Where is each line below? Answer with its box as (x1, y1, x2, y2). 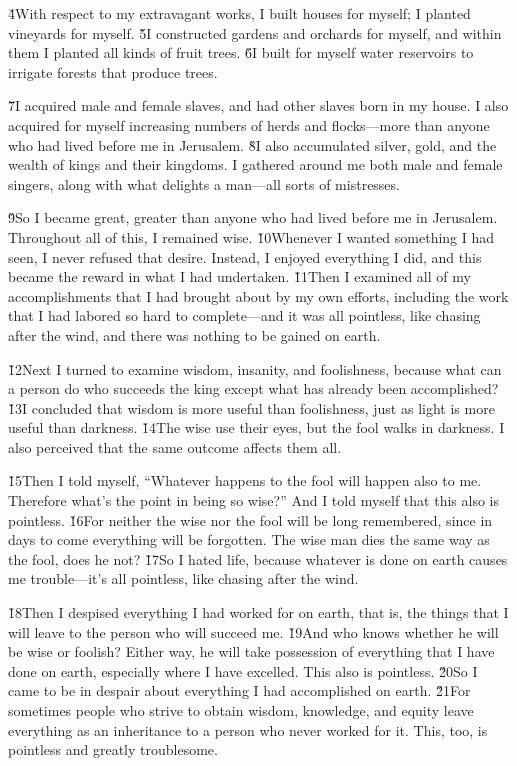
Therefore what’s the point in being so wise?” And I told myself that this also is (8, 490, 499, 511)
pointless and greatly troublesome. (8, 739, 218, 760)
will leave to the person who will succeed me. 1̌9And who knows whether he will (8, 621, 499, 642)
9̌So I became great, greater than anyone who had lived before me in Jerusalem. (8, 207, 498, 228)
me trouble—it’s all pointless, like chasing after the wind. (8, 568, 359, 589)
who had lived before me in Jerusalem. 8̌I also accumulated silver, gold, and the (8, 134, 497, 155)
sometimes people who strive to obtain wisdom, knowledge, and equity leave (8, 700, 474, 720)
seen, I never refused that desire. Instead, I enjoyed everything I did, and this (8, 246, 482, 267)
